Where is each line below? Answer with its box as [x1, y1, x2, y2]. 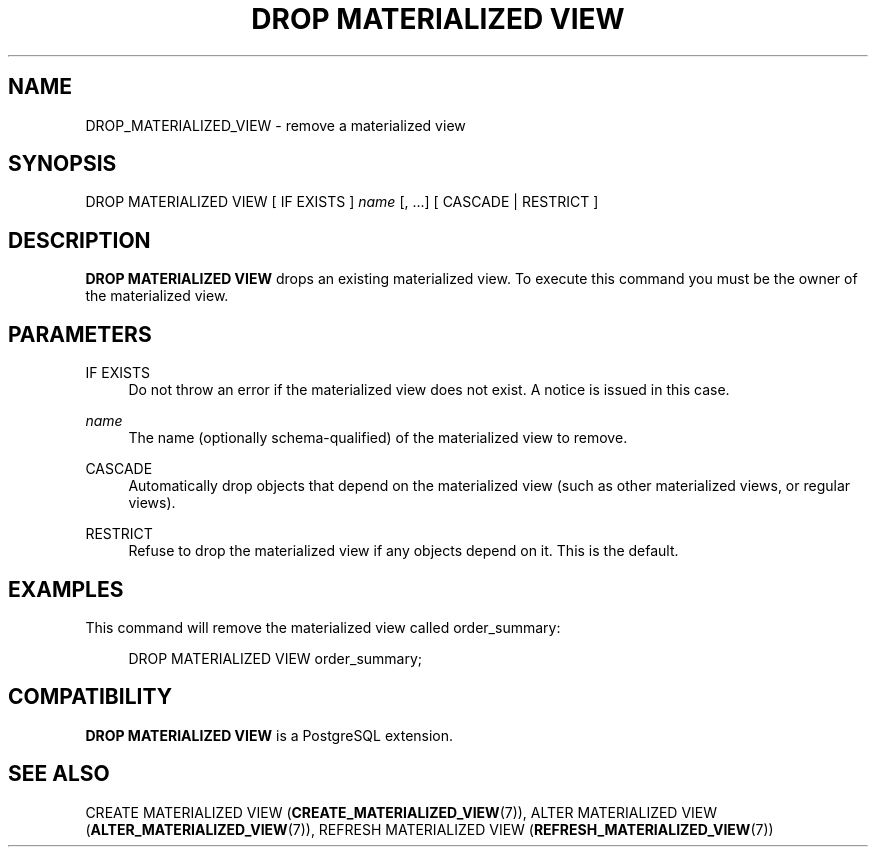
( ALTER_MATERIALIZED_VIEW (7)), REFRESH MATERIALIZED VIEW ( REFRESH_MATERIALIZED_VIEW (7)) [85, 820, 774, 838]
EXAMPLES [8, 576, 124, 602]
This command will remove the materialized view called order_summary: [85, 618, 561, 636]
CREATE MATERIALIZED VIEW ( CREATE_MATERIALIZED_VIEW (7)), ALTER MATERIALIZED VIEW [85, 803, 718, 821]
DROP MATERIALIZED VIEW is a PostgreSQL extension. [85, 726, 454, 744]
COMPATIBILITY [8, 684, 172, 710]
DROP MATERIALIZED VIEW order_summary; [128, 649, 423, 667]
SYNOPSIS [8, 151, 117, 177]
